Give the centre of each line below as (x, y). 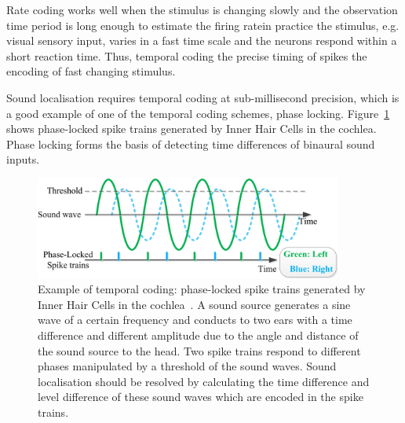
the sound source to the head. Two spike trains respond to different (199, 350)
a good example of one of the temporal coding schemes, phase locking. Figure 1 (198, 113)
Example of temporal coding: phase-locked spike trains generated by (202, 289)
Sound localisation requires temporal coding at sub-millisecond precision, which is (203, 97)
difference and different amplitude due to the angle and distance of (198, 335)
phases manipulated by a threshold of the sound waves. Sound (187, 366)
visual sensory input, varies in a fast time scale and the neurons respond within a (202, 40)
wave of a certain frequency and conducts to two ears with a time (195, 320)
